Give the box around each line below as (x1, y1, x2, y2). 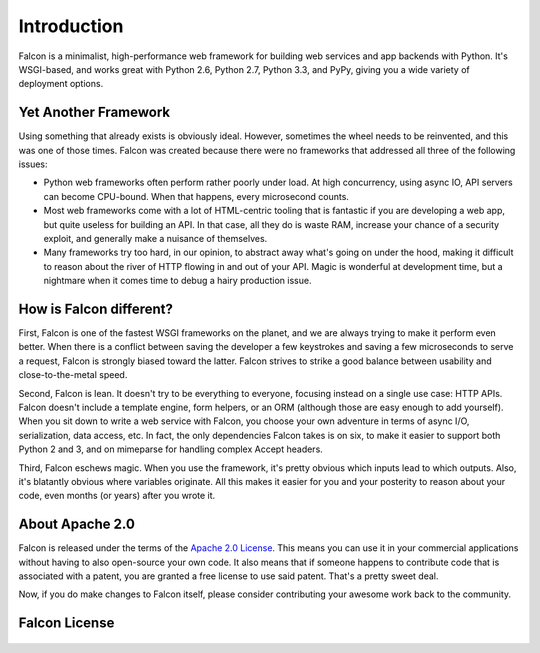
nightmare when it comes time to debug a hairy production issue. (43, 275, 312, 287)
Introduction (18, 15, 124, 37)
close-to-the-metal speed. (18, 369, 128, 381)
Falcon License (18, 615, 115, 632)
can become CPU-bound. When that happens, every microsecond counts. (43, 190, 350, 202)
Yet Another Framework (18, 104, 170, 121)
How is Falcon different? (18, 300, 174, 317)
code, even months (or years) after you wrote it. (18, 490, 216, 502)
